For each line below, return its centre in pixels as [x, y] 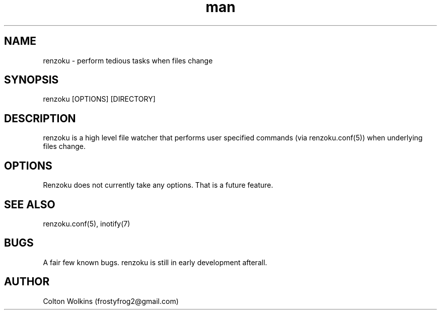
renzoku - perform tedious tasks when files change [128, 60]
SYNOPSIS [31, 80]
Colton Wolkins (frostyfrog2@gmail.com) [111, 301]
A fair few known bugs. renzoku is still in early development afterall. [155, 262]
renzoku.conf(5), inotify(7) [87, 223]
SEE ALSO [30, 204]
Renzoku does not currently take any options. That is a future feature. [158, 185]
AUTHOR [27, 282]
